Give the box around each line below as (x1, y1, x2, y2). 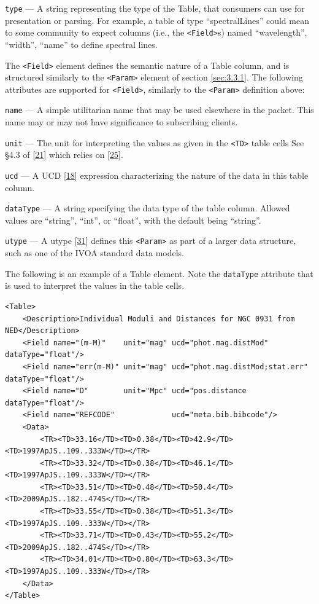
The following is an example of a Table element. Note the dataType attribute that (5, 267, 313, 280)
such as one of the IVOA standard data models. (5, 246, 184, 259)
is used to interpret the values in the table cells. (5, 279, 185, 292)
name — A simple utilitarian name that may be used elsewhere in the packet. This (5, 103, 314, 116)
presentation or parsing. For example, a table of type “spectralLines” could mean (5, 14, 309, 26)
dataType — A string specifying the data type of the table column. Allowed (5, 202, 290, 214)
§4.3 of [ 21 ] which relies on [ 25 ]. (5, 148, 123, 161)
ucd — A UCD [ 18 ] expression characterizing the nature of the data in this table (5, 168, 309, 181)
